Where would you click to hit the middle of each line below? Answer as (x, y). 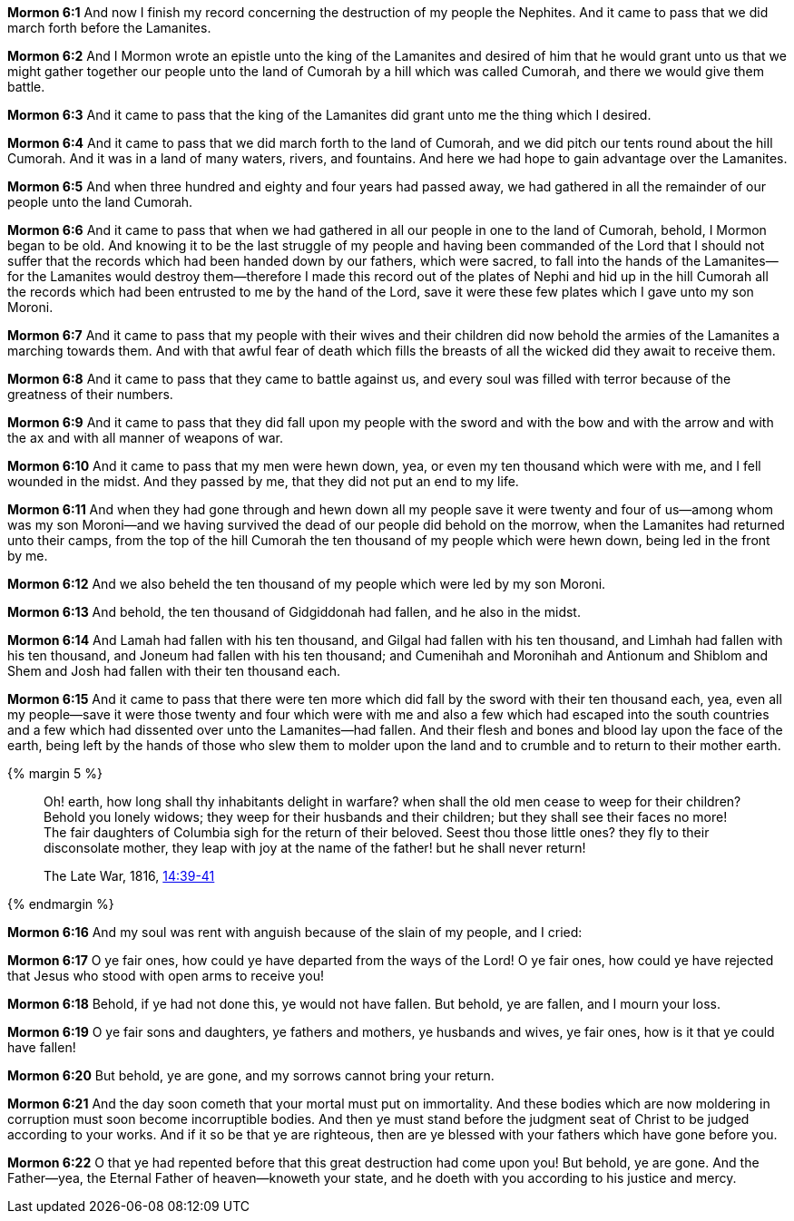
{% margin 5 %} (55, 773)
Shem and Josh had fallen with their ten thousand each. (174, 671)
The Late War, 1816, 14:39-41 (129, 876)
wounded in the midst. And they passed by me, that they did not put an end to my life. (263, 481)
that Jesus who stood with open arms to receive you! (166, 976)
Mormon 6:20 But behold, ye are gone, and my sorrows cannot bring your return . (251, 1075)
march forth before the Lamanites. (109, 28)
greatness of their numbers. (90, 394)
